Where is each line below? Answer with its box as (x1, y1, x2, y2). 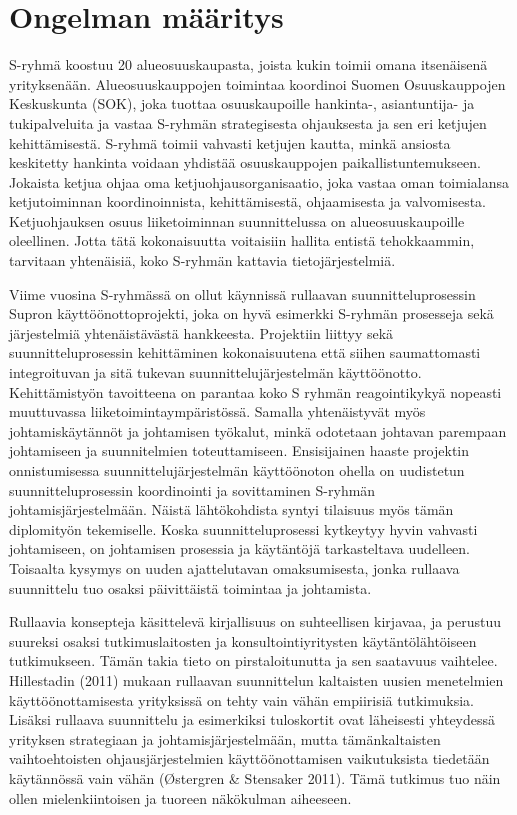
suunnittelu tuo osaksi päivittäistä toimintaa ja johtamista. (9, 577, 372, 598)
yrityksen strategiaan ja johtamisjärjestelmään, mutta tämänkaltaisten (9, 728, 441, 749)
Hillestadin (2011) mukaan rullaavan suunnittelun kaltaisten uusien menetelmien (9, 669, 504, 690)
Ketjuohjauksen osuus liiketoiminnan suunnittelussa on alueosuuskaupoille (9, 210, 465, 231)
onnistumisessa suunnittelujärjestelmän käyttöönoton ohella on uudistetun (9, 460, 465, 480)
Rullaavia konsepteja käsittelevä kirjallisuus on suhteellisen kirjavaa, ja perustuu (9, 611, 502, 632)
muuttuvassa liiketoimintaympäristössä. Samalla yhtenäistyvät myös (9, 401, 426, 422)
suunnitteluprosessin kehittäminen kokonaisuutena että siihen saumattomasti (9, 342, 481, 363)
